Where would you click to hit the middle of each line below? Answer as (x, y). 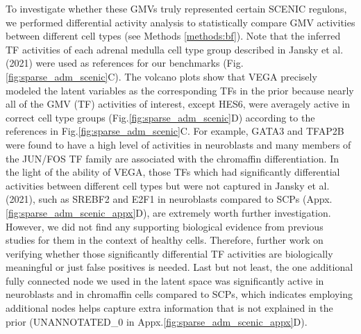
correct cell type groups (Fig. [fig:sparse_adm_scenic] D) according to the (160, 117)
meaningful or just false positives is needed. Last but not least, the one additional (179, 267)
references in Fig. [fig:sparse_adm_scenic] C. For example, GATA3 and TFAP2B (175, 131)
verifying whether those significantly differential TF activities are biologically (169, 253)
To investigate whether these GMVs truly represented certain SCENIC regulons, (176, 8)
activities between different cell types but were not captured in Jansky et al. (168, 185)
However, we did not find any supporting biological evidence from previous (165, 226)
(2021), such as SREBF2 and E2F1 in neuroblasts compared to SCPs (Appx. (169, 199)
